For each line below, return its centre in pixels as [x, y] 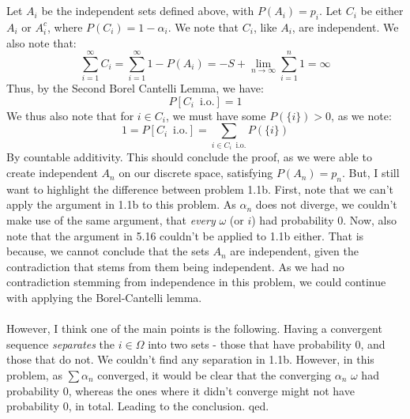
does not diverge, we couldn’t [326, 204]
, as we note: [361, 115]
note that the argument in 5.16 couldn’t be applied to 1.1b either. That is [185, 235]
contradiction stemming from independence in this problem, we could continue [196, 282]
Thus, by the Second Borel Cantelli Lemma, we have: [135, 88]
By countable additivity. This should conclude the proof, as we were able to [189, 157]
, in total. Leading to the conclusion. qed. [169, 406]
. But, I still [371, 173]
